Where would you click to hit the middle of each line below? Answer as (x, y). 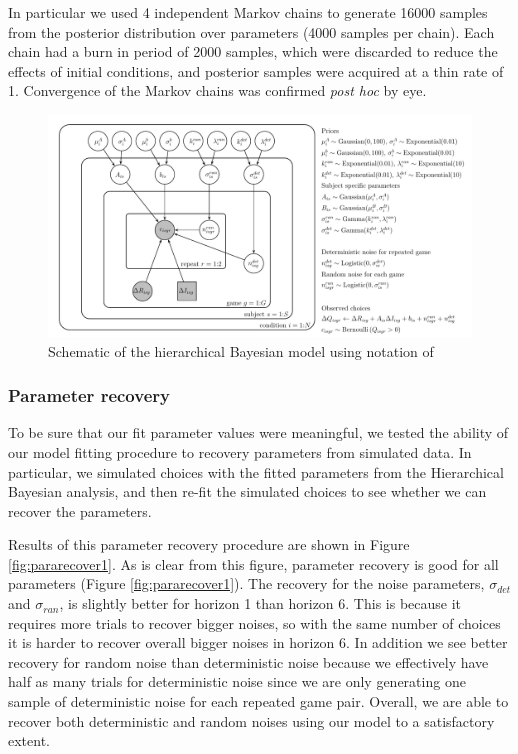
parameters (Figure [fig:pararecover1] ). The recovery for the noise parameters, (246, 583)
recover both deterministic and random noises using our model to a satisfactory (251, 720)
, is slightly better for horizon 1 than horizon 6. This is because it (260, 603)
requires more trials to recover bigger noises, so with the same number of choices (254, 622)
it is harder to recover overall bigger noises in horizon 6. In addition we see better (258, 642)
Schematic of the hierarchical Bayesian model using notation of (241, 350)
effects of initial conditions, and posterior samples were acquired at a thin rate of (256, 70)
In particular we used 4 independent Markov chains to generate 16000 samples (248, 12)
